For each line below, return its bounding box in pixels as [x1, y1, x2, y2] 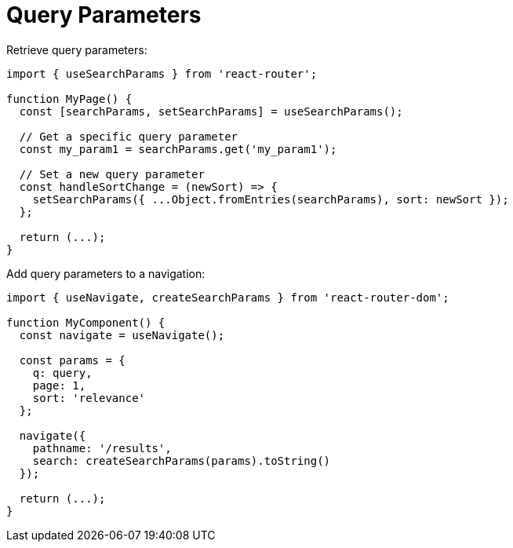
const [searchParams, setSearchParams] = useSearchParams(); [19, 104, 403, 118]
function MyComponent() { [6, 316, 166, 329]
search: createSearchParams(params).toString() [32, 454, 331, 467]
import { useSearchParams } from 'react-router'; [6, 67, 318, 80]
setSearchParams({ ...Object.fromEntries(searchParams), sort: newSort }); [32, 192, 509, 206]
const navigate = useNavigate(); [19, 328, 225, 342]
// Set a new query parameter [19, 167, 205, 181]
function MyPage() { [6, 92, 133, 105]
